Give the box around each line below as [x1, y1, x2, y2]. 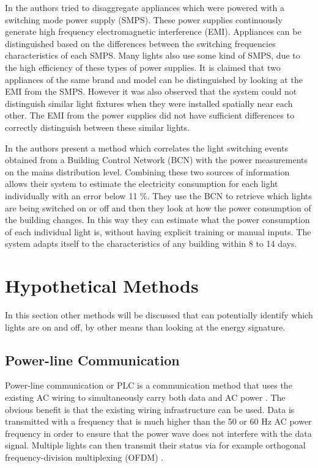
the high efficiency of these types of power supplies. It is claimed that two [5, 60, 281, 73]
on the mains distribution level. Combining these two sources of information [5, 165, 290, 178]
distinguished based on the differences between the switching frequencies [5, 37, 276, 49]
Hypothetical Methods [5, 273, 199, 298]
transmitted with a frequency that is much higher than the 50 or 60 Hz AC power [5, 415, 312, 428]
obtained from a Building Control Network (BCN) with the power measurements [5, 153, 308, 166]
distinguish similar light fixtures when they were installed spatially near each [5, 97, 293, 109]
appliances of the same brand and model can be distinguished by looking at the [5, 73, 303, 86]
